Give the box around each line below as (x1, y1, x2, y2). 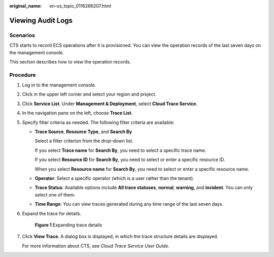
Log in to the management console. (22, 82, 96, 88)
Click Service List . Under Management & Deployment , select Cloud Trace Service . (22, 101, 197, 107)
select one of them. (35, 191, 76, 198)
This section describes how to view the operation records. (9, 58, 131, 65)
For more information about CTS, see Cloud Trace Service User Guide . (22, 243, 170, 249)
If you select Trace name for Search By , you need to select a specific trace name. (35, 147, 207, 153)
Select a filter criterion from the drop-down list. (35, 138, 133, 144)
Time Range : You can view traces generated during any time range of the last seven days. (35, 201, 224, 207)
